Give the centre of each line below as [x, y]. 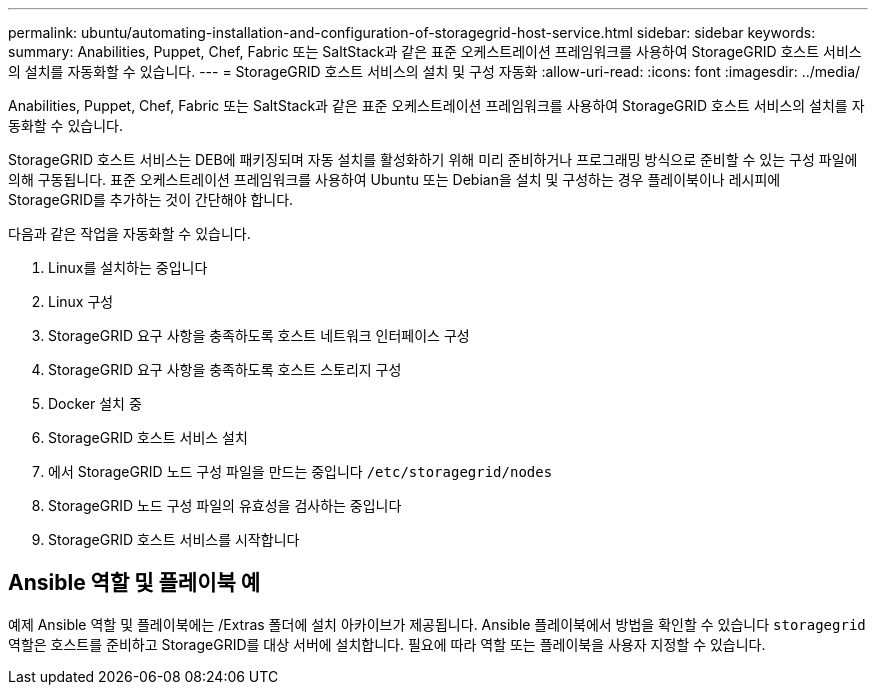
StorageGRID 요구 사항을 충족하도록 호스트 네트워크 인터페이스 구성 [259, 335]
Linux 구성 [81, 301]
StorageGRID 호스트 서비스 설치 [148, 437]
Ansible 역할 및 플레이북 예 [134, 583]
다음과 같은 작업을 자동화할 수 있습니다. [129, 233]
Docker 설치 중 [95, 403]
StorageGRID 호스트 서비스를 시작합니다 [174, 539]
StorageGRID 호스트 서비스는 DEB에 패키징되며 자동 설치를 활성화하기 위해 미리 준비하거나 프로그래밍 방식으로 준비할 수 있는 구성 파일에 [433, 159]
